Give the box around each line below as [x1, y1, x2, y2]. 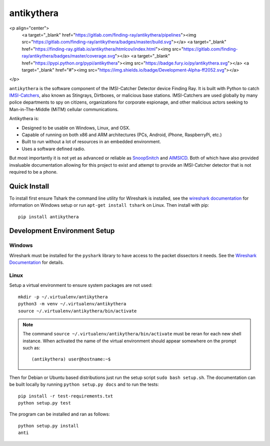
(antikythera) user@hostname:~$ [31, 356, 111, 362]
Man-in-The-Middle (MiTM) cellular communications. [9, 106, 119, 112]
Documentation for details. [9, 259, 64, 265]
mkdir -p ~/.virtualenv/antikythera [18, 294, 108, 300]
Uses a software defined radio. [21, 146, 85, 152]
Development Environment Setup [9, 227, 115, 235]
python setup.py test [18, 400, 71, 406]
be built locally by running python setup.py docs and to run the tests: [9, 381, 159, 387]
